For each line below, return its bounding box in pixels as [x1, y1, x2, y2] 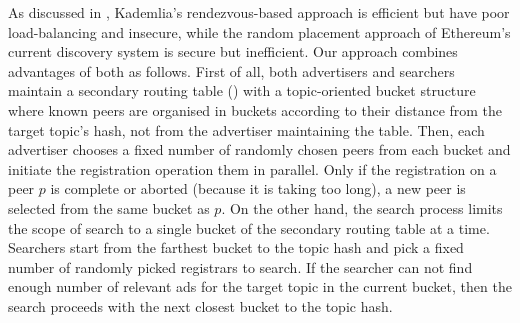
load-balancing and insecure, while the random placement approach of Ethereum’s [8, 21, 511, 42]
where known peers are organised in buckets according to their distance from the [8, 99, 503, 120]
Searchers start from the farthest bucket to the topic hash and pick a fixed [8, 237, 464, 258]
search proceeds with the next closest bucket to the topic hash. [8, 295, 393, 316]
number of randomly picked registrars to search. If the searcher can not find [8, 256, 473, 277]
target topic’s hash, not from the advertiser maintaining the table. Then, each [8, 119, 485, 140]
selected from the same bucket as [8, 197, 210, 218]
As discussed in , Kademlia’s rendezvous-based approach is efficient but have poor [8, 2, 510, 22]
